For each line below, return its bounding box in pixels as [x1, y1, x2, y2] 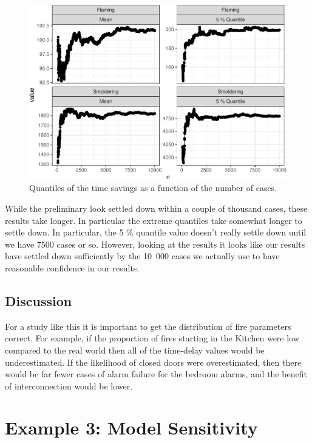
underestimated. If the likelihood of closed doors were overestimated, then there [5, 355, 302, 368]
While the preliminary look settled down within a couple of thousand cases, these [5, 201, 308, 214]
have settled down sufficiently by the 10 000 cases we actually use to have [5, 249, 280, 262]
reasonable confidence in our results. [5, 261, 140, 274]
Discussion [5, 291, 72, 310]
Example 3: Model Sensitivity [5, 415, 258, 440]
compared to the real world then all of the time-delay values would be [5, 343, 265, 356]
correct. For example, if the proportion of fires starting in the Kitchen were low [5, 332, 299, 344]
